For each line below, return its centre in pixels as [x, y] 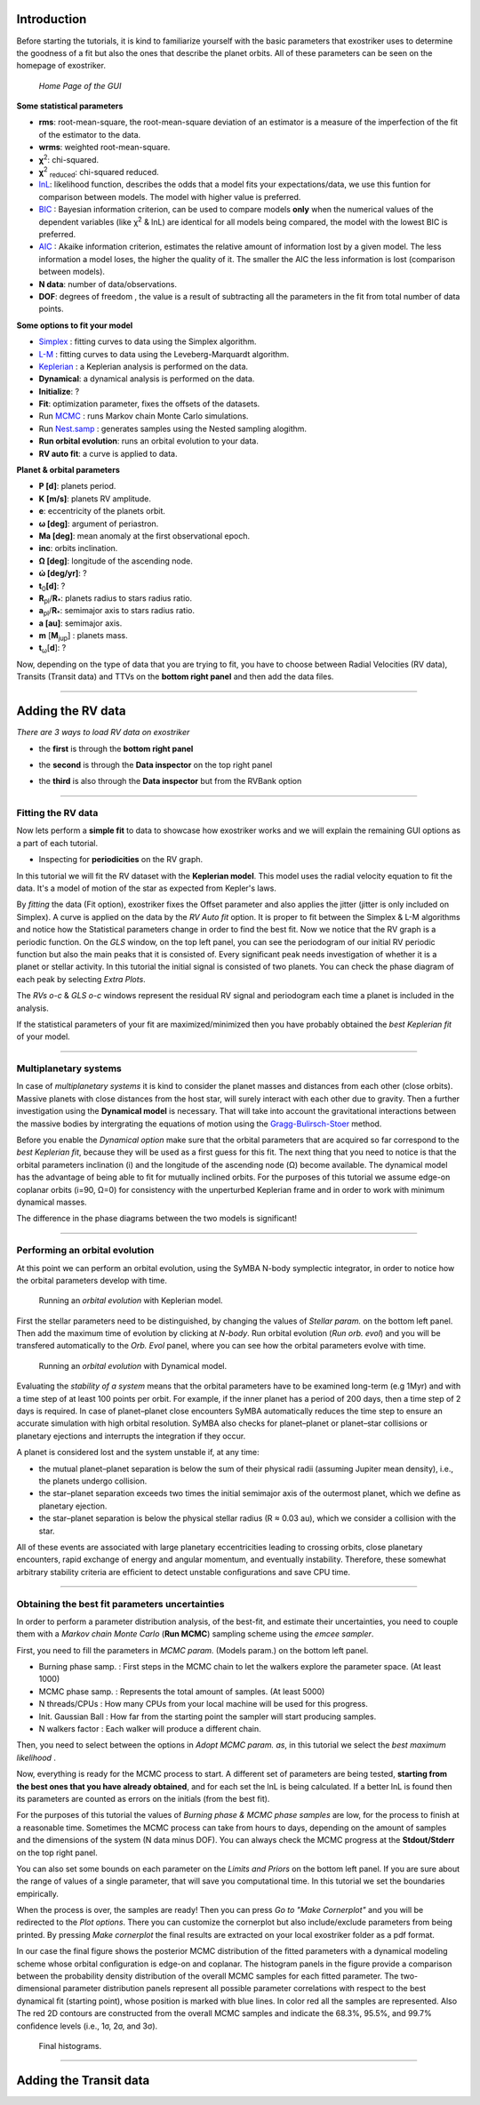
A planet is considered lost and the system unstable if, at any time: [138, 1453]
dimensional [39, 1989]
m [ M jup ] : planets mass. [83, 636]
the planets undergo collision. [93, 1481]
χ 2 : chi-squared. [69, 158]
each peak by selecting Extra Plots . [81, 979]
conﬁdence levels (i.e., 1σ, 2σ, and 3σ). [87, 2026]
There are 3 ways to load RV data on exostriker [103, 732]
